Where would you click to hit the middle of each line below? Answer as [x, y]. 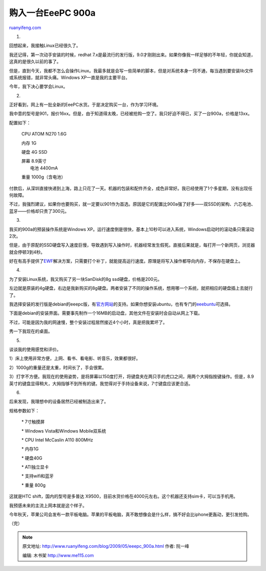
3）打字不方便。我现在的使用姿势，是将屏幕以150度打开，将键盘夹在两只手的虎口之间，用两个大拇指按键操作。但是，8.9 [132, 376]
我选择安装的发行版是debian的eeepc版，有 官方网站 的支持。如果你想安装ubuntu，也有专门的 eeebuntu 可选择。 [121, 304]
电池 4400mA [44, 168]
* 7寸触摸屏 [33, 422]
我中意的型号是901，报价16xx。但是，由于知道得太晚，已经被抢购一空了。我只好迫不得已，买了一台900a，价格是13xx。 [131, 114]
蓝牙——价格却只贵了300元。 [39, 211]
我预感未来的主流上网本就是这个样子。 [48, 505]
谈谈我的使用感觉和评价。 [35, 349]
